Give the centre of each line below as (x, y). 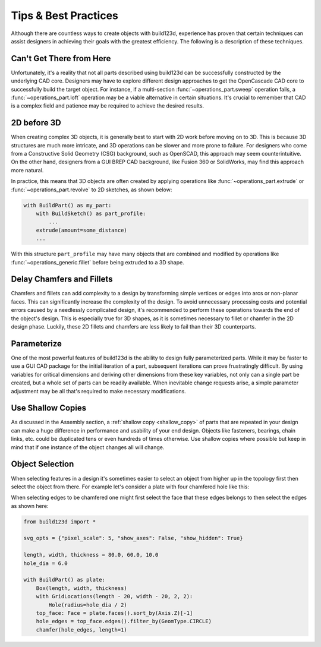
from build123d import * (60, 522)
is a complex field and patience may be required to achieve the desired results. (108, 106)
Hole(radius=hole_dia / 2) (88, 605)
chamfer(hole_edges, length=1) (81, 629)
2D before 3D (36, 123)
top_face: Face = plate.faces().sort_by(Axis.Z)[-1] (114, 613)
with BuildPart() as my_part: (67, 205)
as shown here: (30, 506)
